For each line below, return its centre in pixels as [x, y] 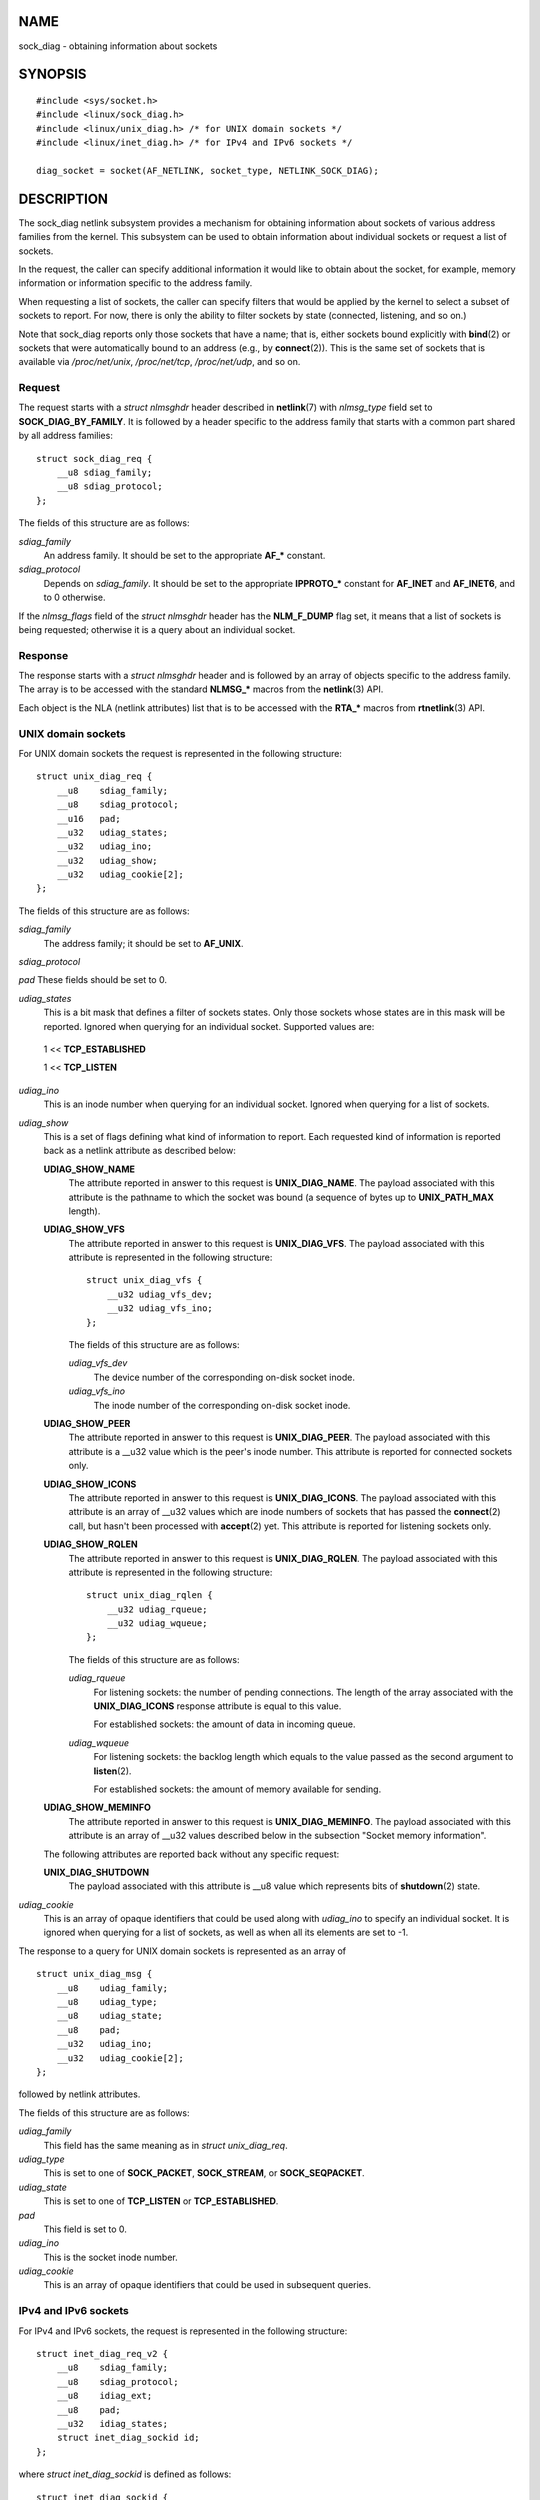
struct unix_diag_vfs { [144, 1280]
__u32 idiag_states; [112, 2423]
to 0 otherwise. [74, 597]
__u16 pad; [88, 818]
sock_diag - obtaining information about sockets [118, 46]
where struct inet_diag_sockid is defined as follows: [125, 2474]
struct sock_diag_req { [94, 458]
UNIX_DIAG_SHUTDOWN [96, 1872]
